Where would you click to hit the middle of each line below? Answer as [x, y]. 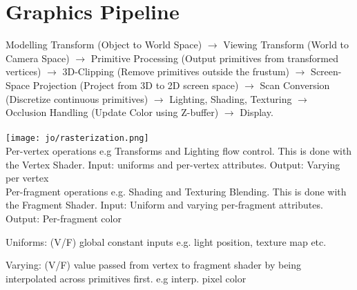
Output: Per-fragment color [64, 218]
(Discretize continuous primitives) [77, 98]
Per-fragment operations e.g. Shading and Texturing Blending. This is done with [176, 191]
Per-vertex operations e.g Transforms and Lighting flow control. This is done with [179, 150]
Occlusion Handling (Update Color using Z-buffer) [112, 112]
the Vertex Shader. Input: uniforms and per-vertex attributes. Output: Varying [173, 164]
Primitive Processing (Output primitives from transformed [215, 58]
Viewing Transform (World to [286, 45]
